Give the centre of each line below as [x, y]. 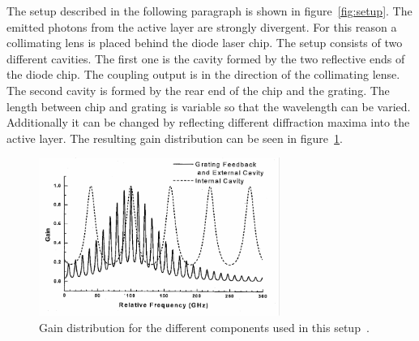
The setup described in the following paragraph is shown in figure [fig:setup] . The [209, 11]
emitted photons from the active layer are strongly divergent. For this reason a [202, 26]
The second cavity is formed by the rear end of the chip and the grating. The [198, 90]
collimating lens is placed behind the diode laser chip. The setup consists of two [205, 43]
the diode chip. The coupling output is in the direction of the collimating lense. [203, 74]
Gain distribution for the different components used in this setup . [204, 328]
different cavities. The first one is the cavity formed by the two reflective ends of [206, 58]
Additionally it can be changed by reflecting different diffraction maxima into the [208, 122]
